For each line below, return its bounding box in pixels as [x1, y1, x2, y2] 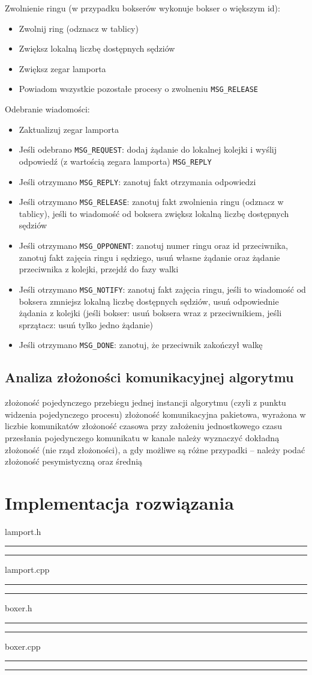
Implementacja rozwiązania [5, 490, 234, 515]
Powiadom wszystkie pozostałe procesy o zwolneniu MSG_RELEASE [19, 82, 258, 95]
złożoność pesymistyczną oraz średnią [5, 455, 143, 468]
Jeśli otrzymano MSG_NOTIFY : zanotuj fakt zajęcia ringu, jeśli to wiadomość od [19, 283, 306, 295]
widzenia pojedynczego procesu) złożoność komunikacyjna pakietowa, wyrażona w [5, 408, 306, 420]
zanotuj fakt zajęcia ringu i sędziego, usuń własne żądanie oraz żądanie [19, 251, 280, 263]
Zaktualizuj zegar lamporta [19, 123, 119, 135]
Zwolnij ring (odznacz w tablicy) [19, 22, 139, 34]
